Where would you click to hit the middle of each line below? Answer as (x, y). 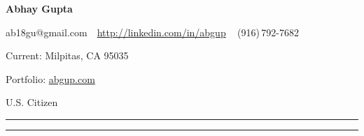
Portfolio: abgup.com (50, 78)
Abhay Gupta (39, 8)
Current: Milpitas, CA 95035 (67, 55)
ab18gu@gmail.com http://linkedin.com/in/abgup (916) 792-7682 (152, 32)
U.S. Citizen (32, 102)
